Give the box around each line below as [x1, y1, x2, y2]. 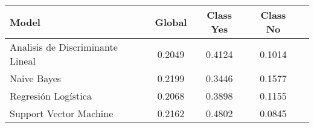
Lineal [10, 54, 36, 68]
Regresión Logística [10, 89, 92, 103]
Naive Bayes [10, 71, 62, 85]
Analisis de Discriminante [10, 40, 118, 54]
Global [155, 14, 187, 29]
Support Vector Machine [10, 106, 114, 120]
